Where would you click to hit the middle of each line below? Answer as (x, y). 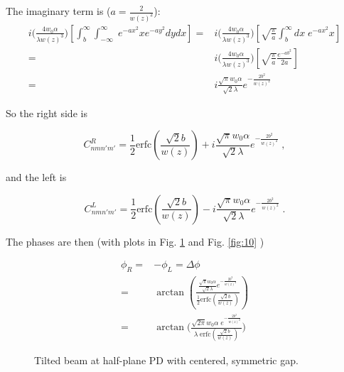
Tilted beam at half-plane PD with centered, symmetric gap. (166, 360)
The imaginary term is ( (58, 11)
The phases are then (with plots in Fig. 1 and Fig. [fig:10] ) (135, 241)
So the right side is (47, 113)
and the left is (36, 177)
